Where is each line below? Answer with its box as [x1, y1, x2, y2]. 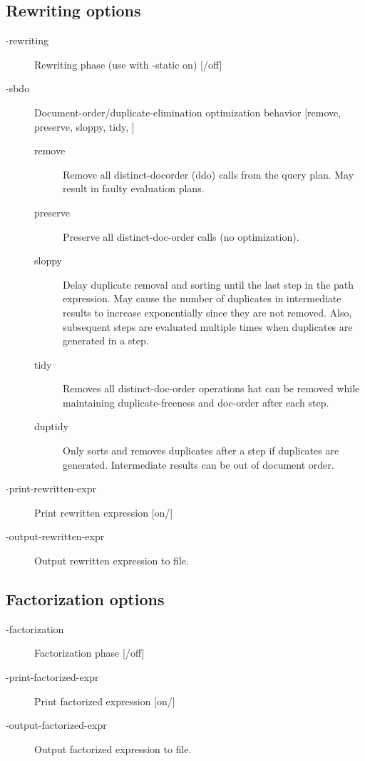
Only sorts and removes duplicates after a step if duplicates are [63, 443, 339, 458]
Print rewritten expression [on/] [34, 504, 173, 519]
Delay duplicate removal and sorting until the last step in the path [63, 277, 354, 292]
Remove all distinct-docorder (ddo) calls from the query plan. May [63, 166, 354, 181]
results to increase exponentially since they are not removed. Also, [63, 304, 352, 319]
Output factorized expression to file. [34, 741, 192, 756]
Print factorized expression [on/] [34, 693, 175, 708]
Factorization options [6, 588, 165, 610]
